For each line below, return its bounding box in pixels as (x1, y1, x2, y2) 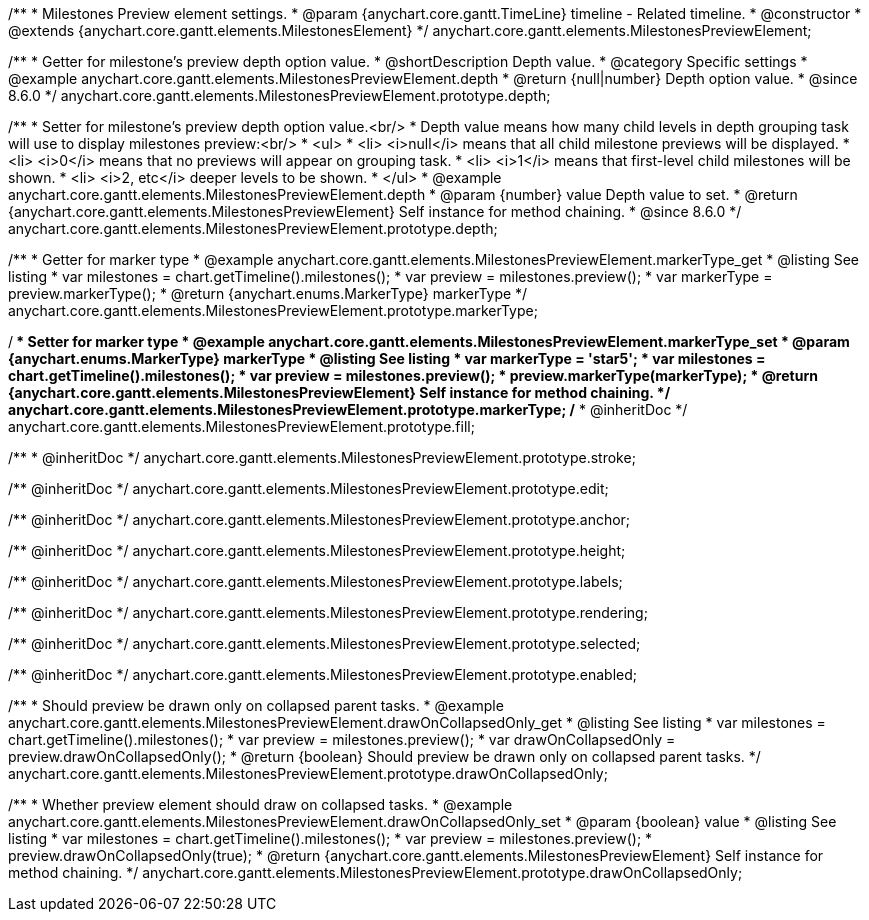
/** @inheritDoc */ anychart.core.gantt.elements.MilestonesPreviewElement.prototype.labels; (8, 573, 623, 590)
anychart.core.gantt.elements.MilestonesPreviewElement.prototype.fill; (8, 418, 475, 435)
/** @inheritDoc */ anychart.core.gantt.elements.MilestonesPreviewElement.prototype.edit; (8, 480, 609, 497)
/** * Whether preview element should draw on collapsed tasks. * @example (8, 796, 513, 813)
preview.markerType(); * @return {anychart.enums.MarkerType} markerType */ (8, 285, 528, 302)
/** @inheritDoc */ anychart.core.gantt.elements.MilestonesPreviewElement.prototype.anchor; (8, 511, 631, 528)
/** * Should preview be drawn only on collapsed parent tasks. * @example (8, 697, 504, 714)
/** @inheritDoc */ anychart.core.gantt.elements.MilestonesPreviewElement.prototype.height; (8, 542, 626, 559)
